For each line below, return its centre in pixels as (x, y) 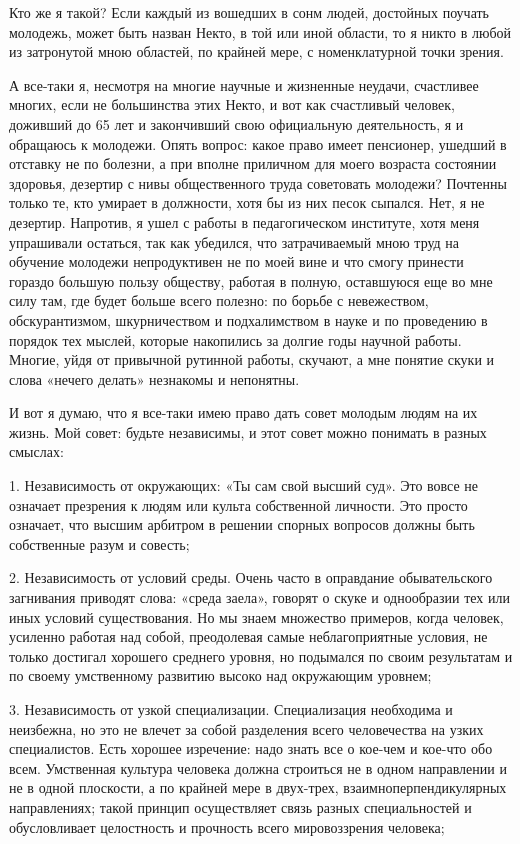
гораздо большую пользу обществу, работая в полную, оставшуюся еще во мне (251, 280)
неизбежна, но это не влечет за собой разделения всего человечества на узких (246, 728)
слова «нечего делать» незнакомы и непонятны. (154, 378)
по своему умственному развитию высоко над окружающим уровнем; (220, 675)
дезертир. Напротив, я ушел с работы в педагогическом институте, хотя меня (244, 221)
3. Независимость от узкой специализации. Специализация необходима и (231, 709)
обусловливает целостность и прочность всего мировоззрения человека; (227, 826)
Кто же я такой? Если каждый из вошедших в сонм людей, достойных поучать (249, 12)
